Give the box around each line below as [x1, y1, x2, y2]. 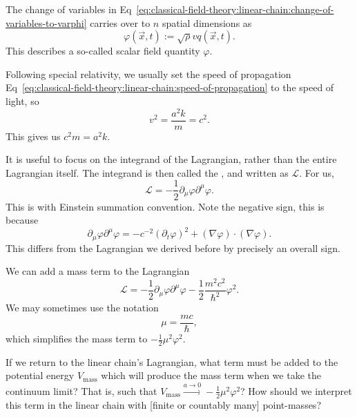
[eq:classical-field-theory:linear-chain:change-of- [136, 2, 334, 16]
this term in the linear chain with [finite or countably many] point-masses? [6, 397, 321, 411]
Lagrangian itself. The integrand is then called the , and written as [6, 165, 289, 180]
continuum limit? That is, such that [6, 383, 157, 398]
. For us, [299, 165, 335, 180]
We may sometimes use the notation [6, 300, 159, 315]
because [6, 213, 39, 227]
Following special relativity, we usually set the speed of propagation [6, 66, 291, 81]
